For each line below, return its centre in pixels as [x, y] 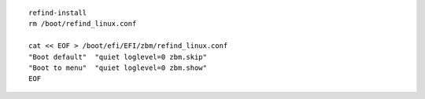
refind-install [58, 13]
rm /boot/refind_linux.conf [83, 24]
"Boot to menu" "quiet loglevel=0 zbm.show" [118, 68]
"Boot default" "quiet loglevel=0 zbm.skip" [118, 57]
